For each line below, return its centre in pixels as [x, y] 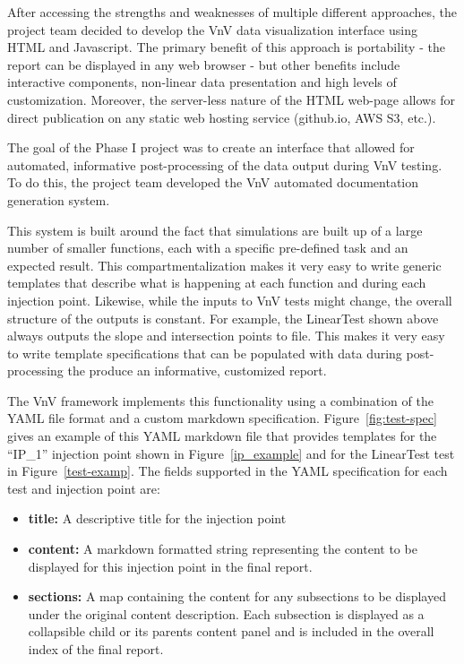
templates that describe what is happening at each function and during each [217, 283]
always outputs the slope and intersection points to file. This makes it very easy [226, 336]
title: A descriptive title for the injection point [157, 518]
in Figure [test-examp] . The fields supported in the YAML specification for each [228, 471]
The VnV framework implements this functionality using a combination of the [220, 400]
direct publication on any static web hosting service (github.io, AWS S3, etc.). [222, 117]
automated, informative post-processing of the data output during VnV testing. [225, 164]
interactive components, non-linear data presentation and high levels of [202, 82]
